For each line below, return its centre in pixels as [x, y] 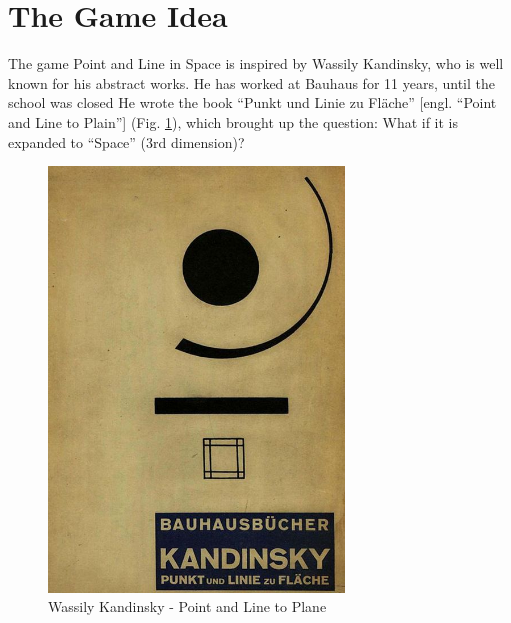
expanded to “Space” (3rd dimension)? [126, 141]
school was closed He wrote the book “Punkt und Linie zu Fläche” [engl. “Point [252, 102]
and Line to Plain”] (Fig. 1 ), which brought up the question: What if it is [233, 121]
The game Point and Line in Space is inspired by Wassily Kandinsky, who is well [256, 63]
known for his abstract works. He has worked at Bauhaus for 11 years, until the [251, 82]
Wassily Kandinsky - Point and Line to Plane [187, 606]
